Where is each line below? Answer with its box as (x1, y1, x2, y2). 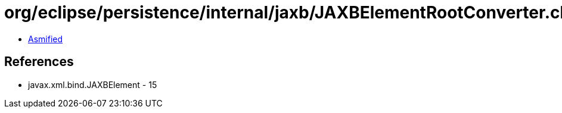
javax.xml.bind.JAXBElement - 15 (28, 79, 157, 90)
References (4, 54, 74, 70)
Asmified (28, 33, 63, 44)
